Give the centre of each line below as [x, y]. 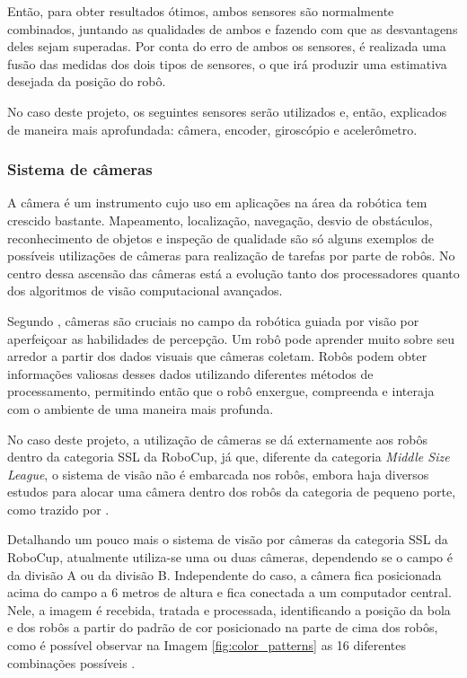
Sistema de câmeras [80, 169]
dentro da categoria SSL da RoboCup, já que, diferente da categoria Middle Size [229, 457]
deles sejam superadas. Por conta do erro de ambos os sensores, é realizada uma [227, 46]
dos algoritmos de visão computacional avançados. [145, 291]
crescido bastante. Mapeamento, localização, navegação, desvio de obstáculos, [220, 220]
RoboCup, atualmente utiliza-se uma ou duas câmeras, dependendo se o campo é [230, 557]
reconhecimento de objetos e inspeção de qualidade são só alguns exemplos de [220, 238]
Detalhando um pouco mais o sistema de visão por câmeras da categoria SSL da [228, 539]
